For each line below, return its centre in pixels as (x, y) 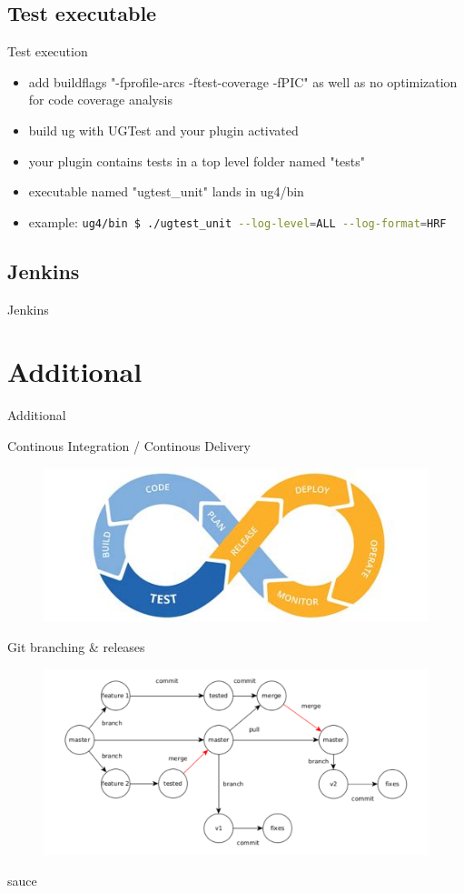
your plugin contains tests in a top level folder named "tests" (197, 161)
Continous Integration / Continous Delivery (129, 445)
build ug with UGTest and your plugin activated (163, 130)
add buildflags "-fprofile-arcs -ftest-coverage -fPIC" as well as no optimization (243, 81)
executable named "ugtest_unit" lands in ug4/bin (166, 191)
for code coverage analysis (100, 100)
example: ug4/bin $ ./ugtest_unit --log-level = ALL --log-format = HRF (237, 221)
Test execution (48, 51)
